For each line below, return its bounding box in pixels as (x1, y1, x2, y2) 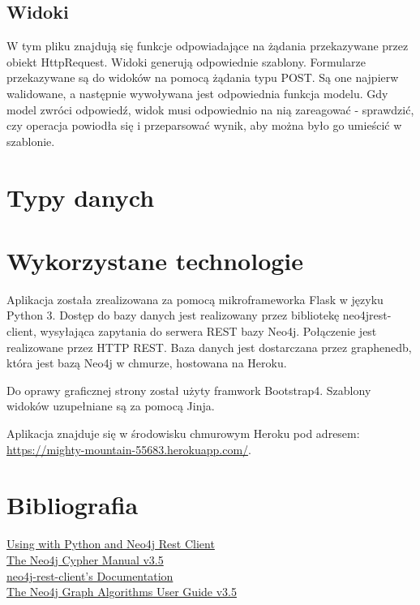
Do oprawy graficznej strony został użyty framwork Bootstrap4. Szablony (6, 381, 371, 398)
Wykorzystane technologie (6, 243, 304, 277)
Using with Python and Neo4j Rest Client (6, 535, 215, 552)
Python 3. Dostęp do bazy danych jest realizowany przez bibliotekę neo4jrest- (6, 307, 392, 324)
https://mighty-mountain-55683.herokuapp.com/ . (6, 440, 251, 457)
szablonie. (6, 132, 55, 149)
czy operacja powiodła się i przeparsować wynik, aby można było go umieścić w (6, 117, 402, 134)
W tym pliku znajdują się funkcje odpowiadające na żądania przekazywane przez (6, 37, 409, 54)
